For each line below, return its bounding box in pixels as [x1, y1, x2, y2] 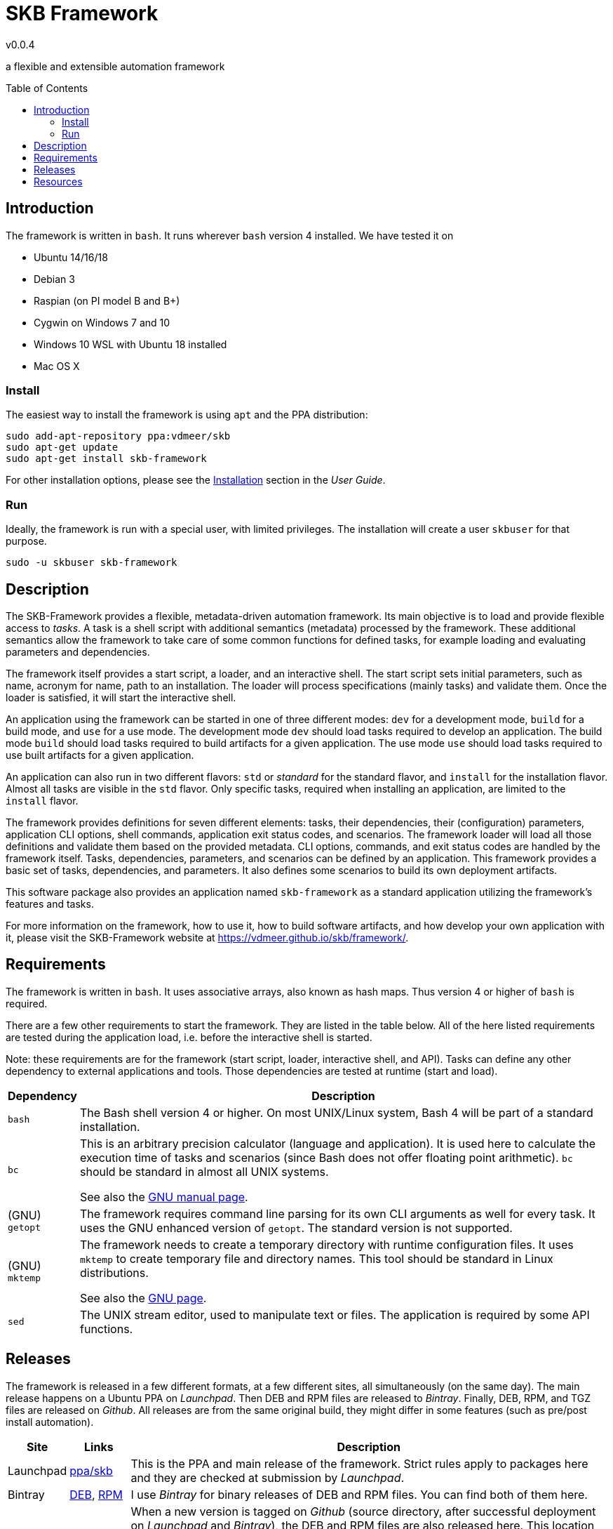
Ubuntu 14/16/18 [34, 251, 108, 263]
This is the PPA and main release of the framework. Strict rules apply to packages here [130, 1456, 588, 1471]
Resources [34, 175, 83, 187]
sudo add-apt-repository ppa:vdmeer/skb [6, 430, 231, 442]
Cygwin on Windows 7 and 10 [34, 316, 170, 329]
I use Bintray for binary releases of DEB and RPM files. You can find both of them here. [130, 1487, 588, 1502]
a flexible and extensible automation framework [6, 60, 225, 72]
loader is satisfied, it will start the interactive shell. [6, 691, 236, 703]
